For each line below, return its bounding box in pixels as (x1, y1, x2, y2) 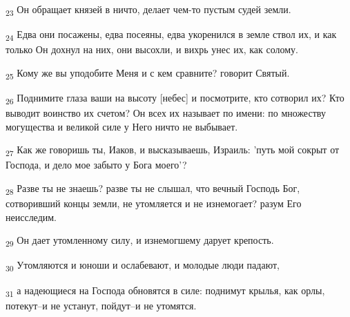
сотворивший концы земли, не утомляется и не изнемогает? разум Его (6, 196, 302, 211)
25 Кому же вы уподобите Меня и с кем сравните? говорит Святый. (6, 65, 290, 81)
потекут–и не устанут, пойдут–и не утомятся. (6, 298, 197, 312)
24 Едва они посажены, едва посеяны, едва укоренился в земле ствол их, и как (6, 27, 337, 43)
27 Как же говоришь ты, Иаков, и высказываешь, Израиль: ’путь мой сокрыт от (6, 142, 340, 159)
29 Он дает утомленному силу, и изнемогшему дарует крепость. (6, 233, 274, 249)
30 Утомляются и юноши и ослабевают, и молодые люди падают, (6, 258, 280, 274)
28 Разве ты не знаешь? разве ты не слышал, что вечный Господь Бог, (6, 181, 300, 197)
